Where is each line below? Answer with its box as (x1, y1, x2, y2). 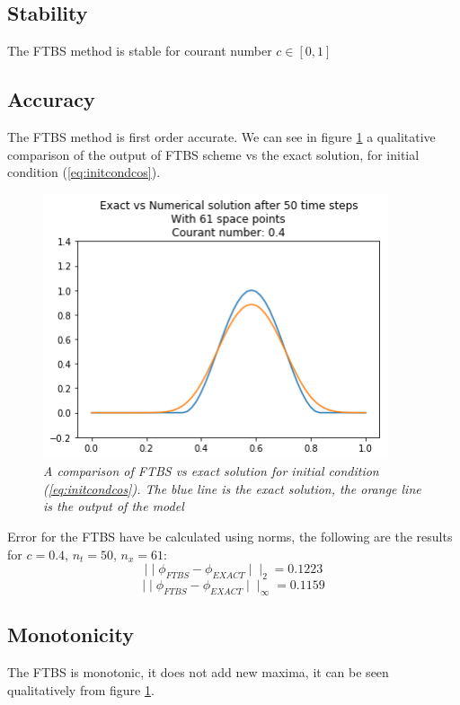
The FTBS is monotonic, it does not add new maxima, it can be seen (7, 662, 389, 681)
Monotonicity (7, 621, 134, 648)
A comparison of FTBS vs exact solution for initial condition (43, 462, 379, 480)
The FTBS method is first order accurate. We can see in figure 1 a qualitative (7, 128, 436, 145)
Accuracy (7, 85, 95, 113)
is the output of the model (43, 497, 184, 516)
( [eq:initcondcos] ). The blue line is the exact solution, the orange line (43, 479, 421, 498)
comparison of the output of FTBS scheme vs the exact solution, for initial (7, 145, 420, 163)
